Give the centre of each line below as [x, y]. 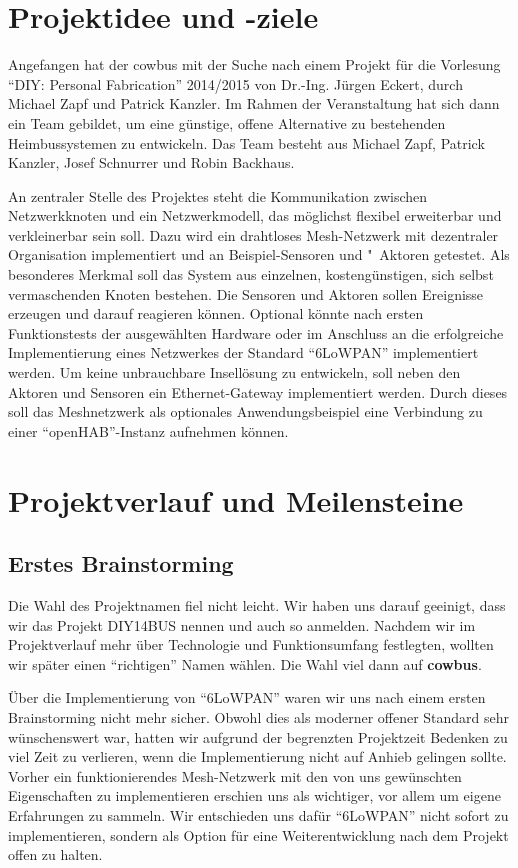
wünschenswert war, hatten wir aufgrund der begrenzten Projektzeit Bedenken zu [258, 736]
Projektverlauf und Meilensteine [236, 499]
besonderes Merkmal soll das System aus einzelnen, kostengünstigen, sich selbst [251, 274]
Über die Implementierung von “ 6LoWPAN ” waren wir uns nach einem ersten [247, 697]
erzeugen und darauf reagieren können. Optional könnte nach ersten [216, 313]
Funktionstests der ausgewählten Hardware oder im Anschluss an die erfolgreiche [256, 332]
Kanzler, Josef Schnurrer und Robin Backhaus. [151, 162]
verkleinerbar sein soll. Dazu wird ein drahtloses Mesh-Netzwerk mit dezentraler [253, 234]
